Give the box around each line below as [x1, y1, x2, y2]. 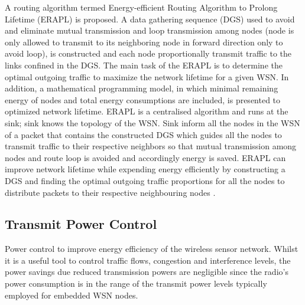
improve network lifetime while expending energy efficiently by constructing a [5, 163, 285, 175]
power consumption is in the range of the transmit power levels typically [5, 277, 267, 290]
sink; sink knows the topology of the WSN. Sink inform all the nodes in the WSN [5, 116, 300, 129]
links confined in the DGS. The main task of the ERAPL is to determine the [5, 58, 283, 71]
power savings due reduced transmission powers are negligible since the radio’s [5, 265, 288, 278]
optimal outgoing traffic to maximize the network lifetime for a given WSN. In [5, 70, 289, 83]
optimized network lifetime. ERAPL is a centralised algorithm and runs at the [5, 105, 288, 117]
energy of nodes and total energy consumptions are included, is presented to [5, 93, 281, 106]
